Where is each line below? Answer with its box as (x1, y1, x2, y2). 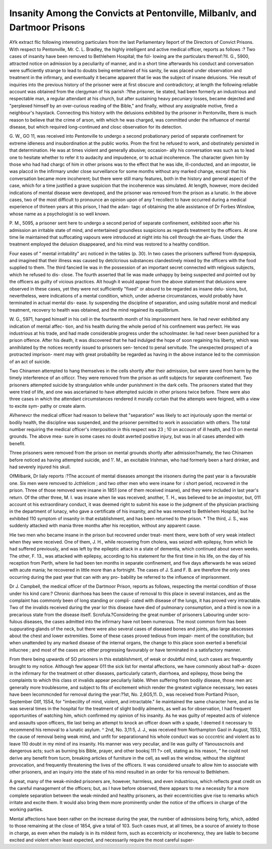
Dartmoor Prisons (9, 22, 85, 33)
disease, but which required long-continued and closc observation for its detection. (9, 124, 183, 130)
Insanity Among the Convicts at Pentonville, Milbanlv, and (9, 8, 257, 19)
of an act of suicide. (9, 358, 51, 365)
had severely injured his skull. (9, 464, 71, 470)
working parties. (9, 807, 43, 813)
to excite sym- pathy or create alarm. (9, 403, 87, 409)
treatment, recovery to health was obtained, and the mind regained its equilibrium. (9, 307, 180, 313)
